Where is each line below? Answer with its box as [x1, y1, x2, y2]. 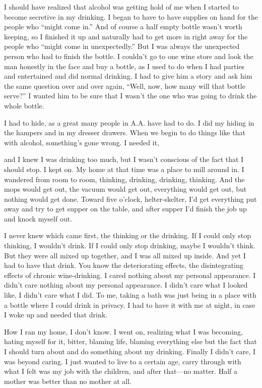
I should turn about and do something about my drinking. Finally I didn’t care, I [4, 346, 256, 356]
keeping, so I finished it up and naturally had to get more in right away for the [4, 31, 248, 41]
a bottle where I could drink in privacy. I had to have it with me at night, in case [4, 299, 255, 310]
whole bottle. [4, 100, 44, 110]
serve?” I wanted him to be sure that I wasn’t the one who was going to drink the [4, 90, 257, 101]
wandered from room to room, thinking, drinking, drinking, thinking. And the [4, 174, 245, 184]
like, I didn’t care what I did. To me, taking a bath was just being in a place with [4, 290, 256, 300]
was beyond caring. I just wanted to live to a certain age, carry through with [4, 356, 241, 366]
